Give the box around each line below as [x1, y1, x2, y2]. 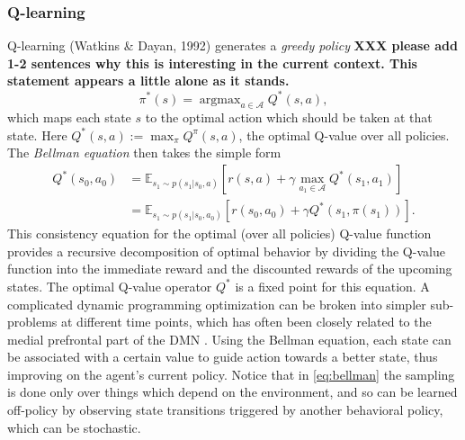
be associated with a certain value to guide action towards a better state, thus [7, 347, 438, 366]
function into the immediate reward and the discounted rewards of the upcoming [7, 259, 452, 278]
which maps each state [7, 108, 131, 127]
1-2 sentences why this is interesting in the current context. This [7, 53, 417, 72]
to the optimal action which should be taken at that [145, 108, 433, 127]
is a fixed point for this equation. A [235, 276, 430, 295]
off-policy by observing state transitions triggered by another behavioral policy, [7, 400, 443, 419]
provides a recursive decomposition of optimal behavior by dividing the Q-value [7, 241, 445, 260]
